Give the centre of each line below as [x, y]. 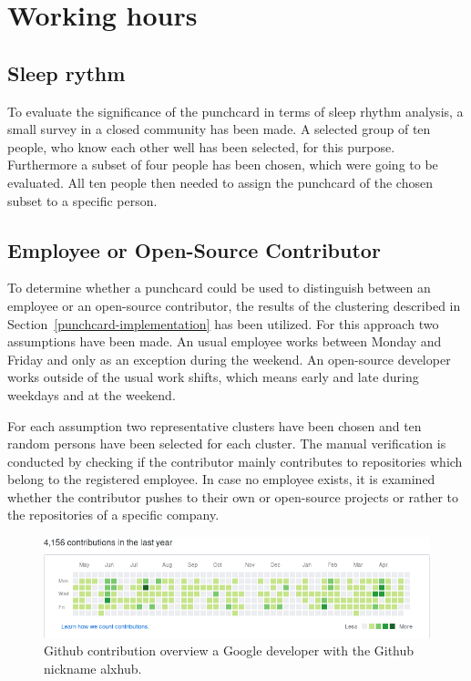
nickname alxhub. [93, 669]
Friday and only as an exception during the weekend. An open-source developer [229, 359]
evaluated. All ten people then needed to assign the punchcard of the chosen [220, 182]
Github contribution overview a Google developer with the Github [229, 650]
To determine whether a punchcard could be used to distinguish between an [219, 288]
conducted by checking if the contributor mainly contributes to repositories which [235, 461]
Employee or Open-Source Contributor [194, 249]
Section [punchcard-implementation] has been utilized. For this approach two [223, 323]
